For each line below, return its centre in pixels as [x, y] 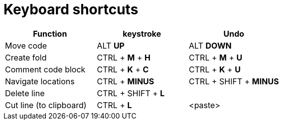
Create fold [26, 57]
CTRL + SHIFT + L [131, 93]
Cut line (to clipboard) [46, 105]
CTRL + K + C [123, 69]
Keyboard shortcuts [71, 9]
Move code [26, 45]
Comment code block [45, 69]
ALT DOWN [210, 45]
